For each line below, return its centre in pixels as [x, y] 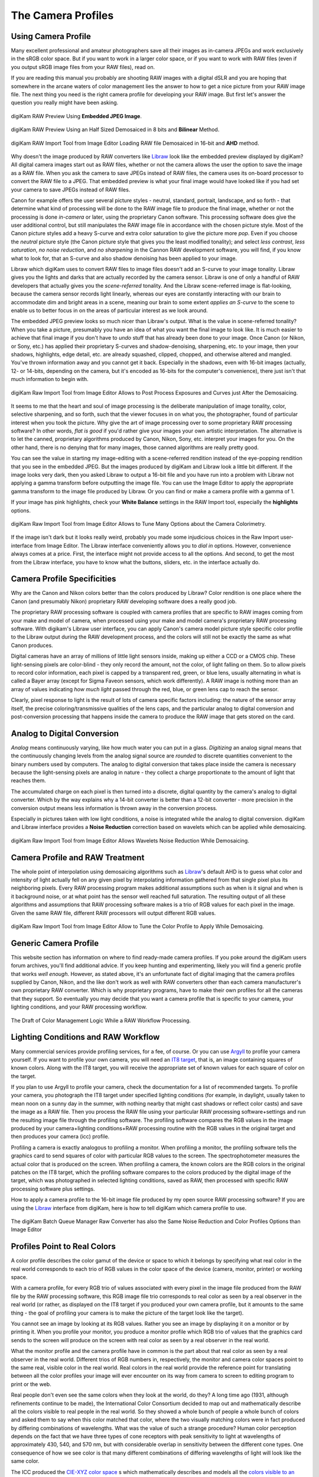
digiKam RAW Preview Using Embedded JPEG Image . [76, 116]
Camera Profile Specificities [64, 579]
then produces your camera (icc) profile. [60, 1137]
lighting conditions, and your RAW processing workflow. [79, 1007]
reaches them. [29, 780]
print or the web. [31, 1384]
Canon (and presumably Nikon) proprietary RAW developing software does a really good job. [124, 601]
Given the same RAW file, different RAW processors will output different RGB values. [113, 913]
